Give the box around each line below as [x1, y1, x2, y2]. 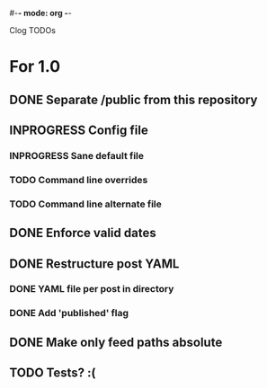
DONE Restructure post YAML [9, 256, 180, 271]
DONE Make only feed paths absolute [9, 334, 223, 349]
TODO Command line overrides [9, 173, 148, 186]
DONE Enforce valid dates [9, 225, 156, 241]
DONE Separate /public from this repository [9, 92, 258, 107]
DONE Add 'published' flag [9, 307, 129, 320]
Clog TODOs [9, 25, 57, 35]
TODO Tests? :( [9, 366, 96, 381]
